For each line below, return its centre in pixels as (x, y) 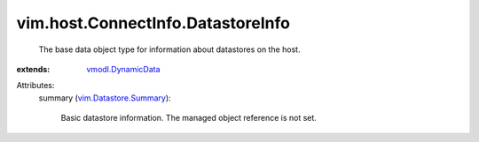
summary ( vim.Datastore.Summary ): (105, 98)
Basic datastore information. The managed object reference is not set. (188, 118)
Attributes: (35, 86)
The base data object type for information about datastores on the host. (169, 49)
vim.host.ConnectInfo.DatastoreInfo (153, 23)
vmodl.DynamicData (123, 69)
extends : (33, 69)
